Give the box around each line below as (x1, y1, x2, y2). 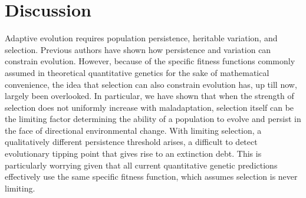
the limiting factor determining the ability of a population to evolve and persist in (5, 113, 301, 125)
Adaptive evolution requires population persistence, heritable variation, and (5, 32, 278, 44)
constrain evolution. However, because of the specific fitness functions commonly (5, 55, 295, 67)
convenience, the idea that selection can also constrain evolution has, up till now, (5, 78, 297, 90)
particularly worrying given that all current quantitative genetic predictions (5, 159, 278, 171)
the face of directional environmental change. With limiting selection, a (5, 124, 262, 136)
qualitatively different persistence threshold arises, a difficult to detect (5, 136, 258, 148)
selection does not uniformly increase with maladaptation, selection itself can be (5, 101, 294, 113)
